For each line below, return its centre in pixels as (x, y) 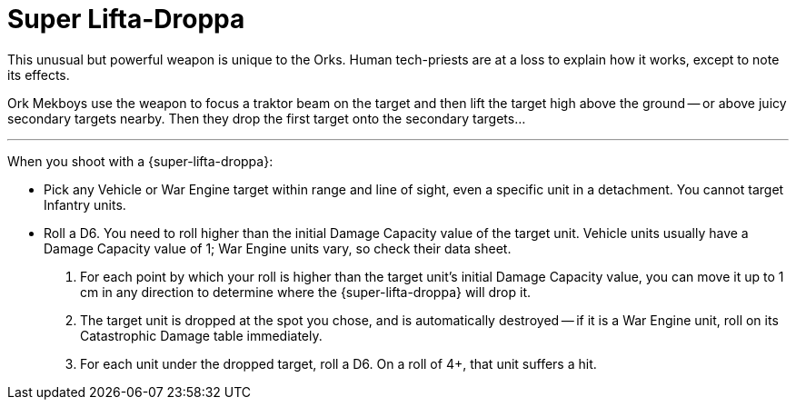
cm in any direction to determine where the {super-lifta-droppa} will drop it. (305, 292)
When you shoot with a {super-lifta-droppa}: (140, 161)
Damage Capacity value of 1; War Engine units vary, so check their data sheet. (278, 248)
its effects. (39, 74)
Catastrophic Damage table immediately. (201, 335)
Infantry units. (85, 204)
